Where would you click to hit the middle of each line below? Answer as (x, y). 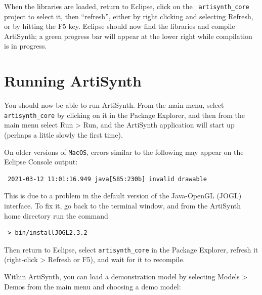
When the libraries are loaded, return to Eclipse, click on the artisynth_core (127, 6)
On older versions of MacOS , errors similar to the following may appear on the (124, 152)
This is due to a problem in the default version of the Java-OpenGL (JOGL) (123, 196)
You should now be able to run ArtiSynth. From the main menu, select (114, 105)
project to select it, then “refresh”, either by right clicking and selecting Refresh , (129, 16)
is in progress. (26, 46)
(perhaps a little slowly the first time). (63, 135)
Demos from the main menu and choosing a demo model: (93, 286)
